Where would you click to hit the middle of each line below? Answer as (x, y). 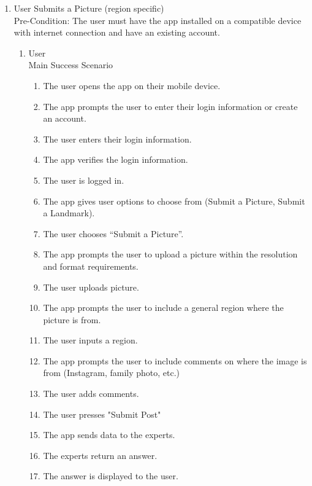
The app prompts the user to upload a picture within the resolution (170, 254)
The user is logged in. (84, 180)
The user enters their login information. (117, 139)
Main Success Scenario (71, 65)
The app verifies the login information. (116, 159)
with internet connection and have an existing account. (117, 32)
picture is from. (72, 319)
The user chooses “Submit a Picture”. (113, 233)
